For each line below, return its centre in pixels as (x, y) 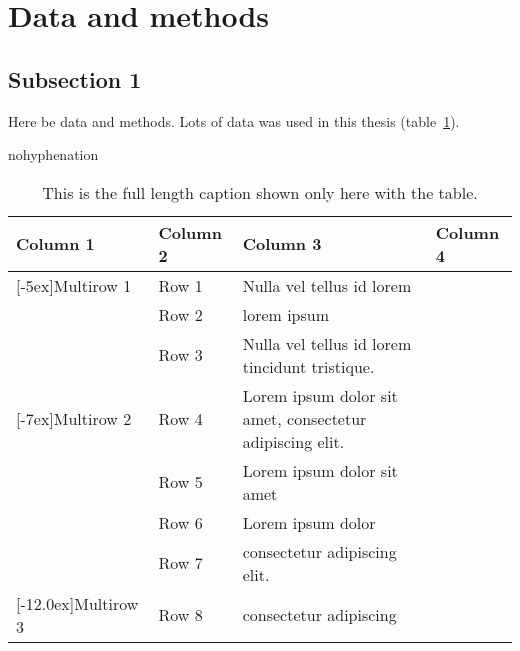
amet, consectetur (304, 418)
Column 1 (55, 244)
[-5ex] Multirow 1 (74, 285)
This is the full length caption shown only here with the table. (260, 192)
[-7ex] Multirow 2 (74, 418)
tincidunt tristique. (308, 366)
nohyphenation (53, 154)
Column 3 (282, 244)
